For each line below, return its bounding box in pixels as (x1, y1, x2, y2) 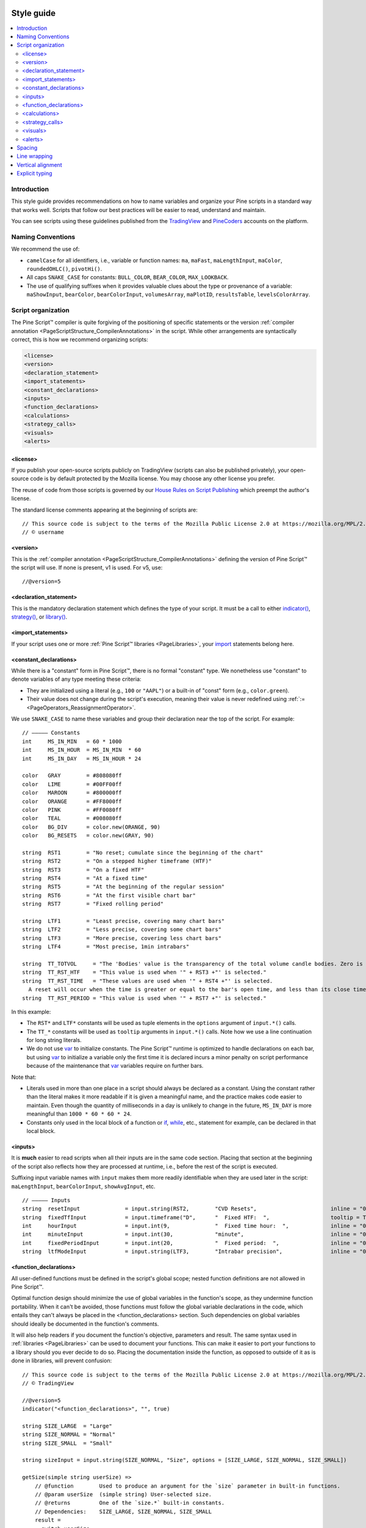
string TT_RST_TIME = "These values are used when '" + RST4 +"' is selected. (22, 977, 273, 984)
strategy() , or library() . (11, 613, 68, 620)
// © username (22, 529, 64, 536)
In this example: (11, 1008, 51, 1015)
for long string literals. (26, 1037, 82, 1044)
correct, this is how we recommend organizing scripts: (11, 336, 149, 343)
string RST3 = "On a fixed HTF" (22, 866, 145, 873)
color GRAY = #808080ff (22, 772, 122, 779)
